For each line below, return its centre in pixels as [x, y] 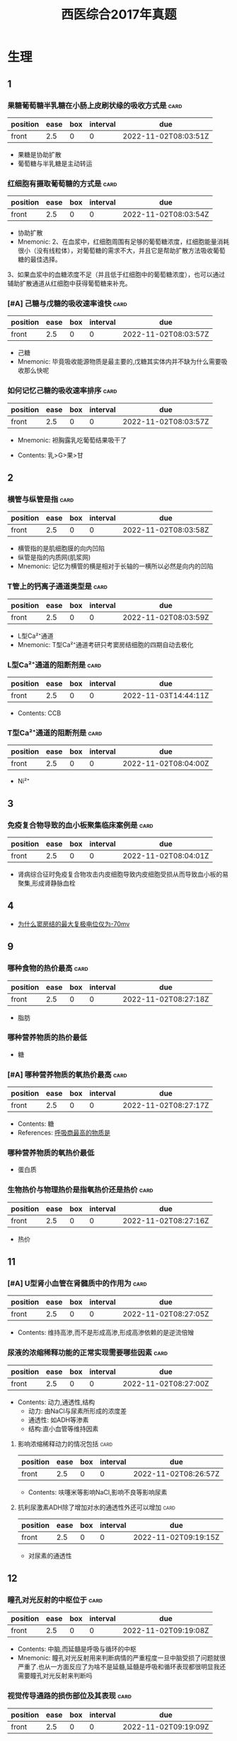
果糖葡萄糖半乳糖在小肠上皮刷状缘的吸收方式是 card [95, 105]
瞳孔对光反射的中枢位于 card [55, 1600]
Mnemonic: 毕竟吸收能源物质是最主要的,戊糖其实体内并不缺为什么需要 [119, 362]
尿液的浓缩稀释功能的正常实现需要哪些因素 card [88, 1352]
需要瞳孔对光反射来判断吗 [55, 1676]
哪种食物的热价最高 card [48, 968]
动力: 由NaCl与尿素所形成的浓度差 [77, 1411]
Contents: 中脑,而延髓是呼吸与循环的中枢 [77, 1649]
